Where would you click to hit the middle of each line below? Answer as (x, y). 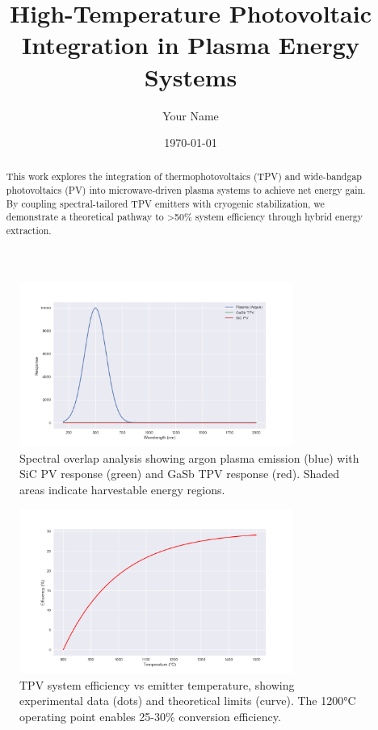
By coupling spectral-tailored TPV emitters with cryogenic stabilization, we (165, 203)
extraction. (29, 231)
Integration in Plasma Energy (191, 45)
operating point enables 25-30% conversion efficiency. (150, 716)
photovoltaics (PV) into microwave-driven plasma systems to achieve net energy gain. (186, 190)
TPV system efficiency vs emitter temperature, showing (157, 684)
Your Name (191, 115)
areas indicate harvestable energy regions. (122, 490)
